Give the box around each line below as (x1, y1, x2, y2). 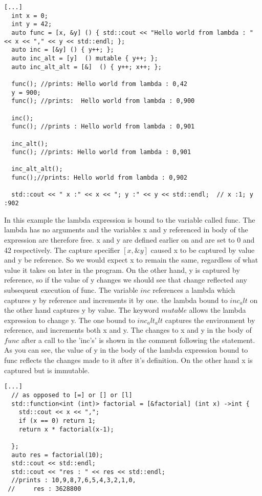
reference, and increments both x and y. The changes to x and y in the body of (4, 325, 252, 335)
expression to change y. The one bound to (4, 314, 135, 325)
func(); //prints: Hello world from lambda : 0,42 (11, 80, 187, 88)
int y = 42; (11, 20, 52, 28)
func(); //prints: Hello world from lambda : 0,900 (11, 97, 195, 105)
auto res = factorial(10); (11, 451, 103, 459)
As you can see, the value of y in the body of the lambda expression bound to (4, 344, 248, 355)
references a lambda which (152, 284, 235, 295)
